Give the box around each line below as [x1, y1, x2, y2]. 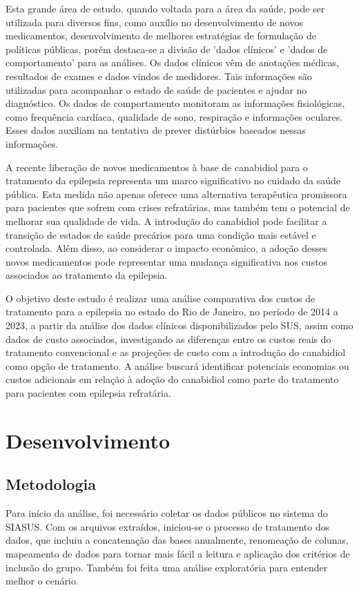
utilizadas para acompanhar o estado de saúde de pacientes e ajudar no [6, 82, 307, 97]
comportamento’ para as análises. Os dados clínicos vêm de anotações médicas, [6, 55, 340, 70]
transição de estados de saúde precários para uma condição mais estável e [6, 227, 316, 242]
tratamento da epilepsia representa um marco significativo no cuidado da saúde [6, 173, 341, 188]
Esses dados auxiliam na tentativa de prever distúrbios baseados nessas [6, 123, 306, 137]
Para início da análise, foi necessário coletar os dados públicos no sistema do [6, 506, 328, 520]
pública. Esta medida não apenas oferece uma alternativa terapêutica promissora [6, 186, 347, 201]
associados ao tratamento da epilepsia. [6, 268, 168, 282]
